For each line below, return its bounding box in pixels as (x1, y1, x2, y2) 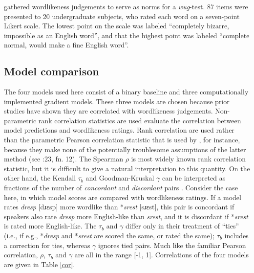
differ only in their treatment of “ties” (126, 221, 239, 231)
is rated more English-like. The (4, 221, 97, 231)
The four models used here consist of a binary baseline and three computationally (4, 87, 249, 97)
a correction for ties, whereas (4, 240, 90, 250)
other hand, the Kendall (4, 173, 76, 183)
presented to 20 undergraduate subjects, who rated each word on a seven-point (4, 11, 240, 21)
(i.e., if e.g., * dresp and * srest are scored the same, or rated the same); (4, 230, 215, 240)
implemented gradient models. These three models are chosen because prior (4, 96, 230, 106)
